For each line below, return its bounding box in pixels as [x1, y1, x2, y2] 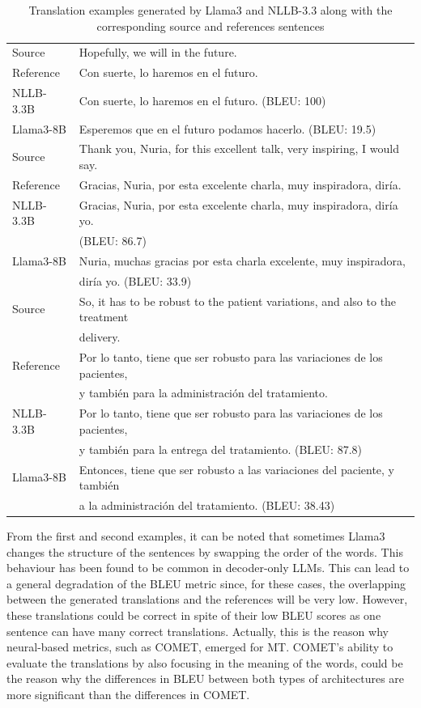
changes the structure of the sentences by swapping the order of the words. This [6, 543, 403, 560]
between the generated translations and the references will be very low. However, [6, 591, 408, 608]
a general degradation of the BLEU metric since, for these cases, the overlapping [6, 574, 406, 591]
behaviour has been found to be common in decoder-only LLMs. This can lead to [6, 559, 410, 576]
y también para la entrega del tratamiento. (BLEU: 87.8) [79, 440, 362, 457]
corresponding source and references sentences [96, 17, 325, 34]
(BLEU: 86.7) [79, 232, 147, 249]
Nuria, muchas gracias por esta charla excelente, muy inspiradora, [79, 252, 406, 269]
